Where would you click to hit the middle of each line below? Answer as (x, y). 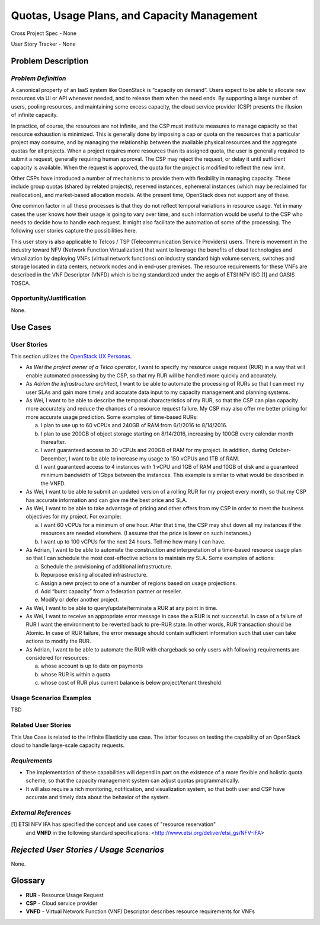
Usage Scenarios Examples (51, 698)
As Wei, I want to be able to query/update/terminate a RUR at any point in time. (121, 608)
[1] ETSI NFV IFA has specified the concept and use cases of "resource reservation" (113, 824)
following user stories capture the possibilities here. (74, 231)
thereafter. (53, 441)
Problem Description (50, 61)
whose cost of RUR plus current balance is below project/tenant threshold (131, 683)
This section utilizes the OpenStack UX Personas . (71, 356)
